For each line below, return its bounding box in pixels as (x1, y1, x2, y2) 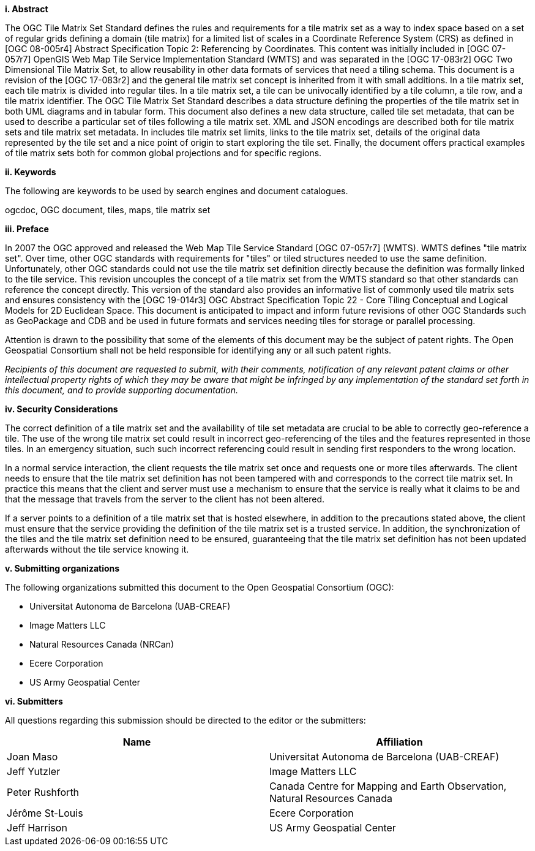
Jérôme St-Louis (7, 807, 83, 819)
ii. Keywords (5, 167, 56, 177)
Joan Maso (7, 751, 58, 763)
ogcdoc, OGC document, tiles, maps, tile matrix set (5, 205, 211, 215)
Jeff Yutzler (7, 765, 61, 777)
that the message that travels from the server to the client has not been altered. (5, 494, 325, 504)
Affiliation (376, 736, 423, 748)
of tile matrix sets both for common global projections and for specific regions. (5, 148, 322, 158)
